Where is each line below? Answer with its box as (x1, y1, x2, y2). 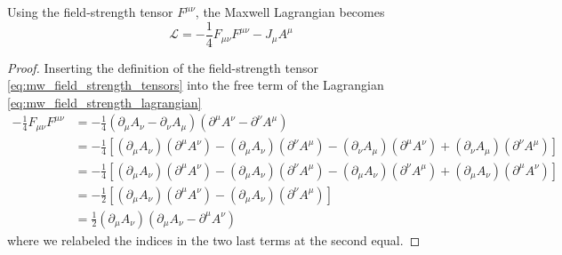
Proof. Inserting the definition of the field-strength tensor (7, 58, 318, 76)
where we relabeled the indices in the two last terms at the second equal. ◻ (7, 230, 421, 249)
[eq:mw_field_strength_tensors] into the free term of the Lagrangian (7, 76, 384, 94)
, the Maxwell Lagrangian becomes (195, 3, 385, 20)
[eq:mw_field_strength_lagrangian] (7, 92, 202, 111)
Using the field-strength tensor (7, 3, 173, 20)
